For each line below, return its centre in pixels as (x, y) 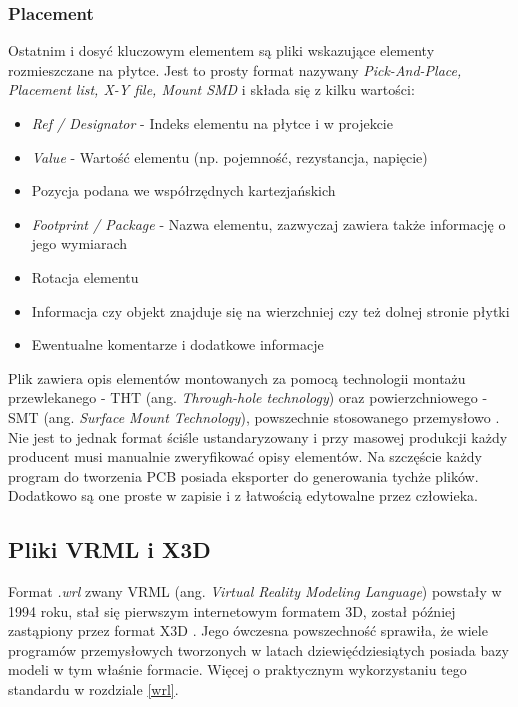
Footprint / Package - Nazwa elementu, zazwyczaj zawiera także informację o (268, 223)
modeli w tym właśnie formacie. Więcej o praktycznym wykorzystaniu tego (237, 669)
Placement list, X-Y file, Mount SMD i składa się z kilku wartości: (211, 89)
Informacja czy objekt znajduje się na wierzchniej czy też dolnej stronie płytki (270, 310)
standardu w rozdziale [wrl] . (93, 689)
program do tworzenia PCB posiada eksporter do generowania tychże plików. (243, 475)
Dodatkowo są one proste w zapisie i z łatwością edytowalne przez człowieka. (243, 495)
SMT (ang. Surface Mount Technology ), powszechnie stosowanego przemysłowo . (254, 416)
